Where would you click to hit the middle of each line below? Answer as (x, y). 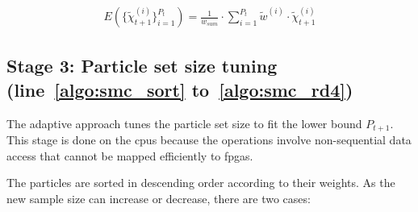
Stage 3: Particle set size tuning (142, 66)
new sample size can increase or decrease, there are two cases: (159, 198)
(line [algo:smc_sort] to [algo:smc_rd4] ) (180, 89)
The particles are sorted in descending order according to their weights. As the (201, 183)
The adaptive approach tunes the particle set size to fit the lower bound (184, 123)
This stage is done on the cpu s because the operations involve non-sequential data (209, 140)
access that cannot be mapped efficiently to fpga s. (130, 155)
